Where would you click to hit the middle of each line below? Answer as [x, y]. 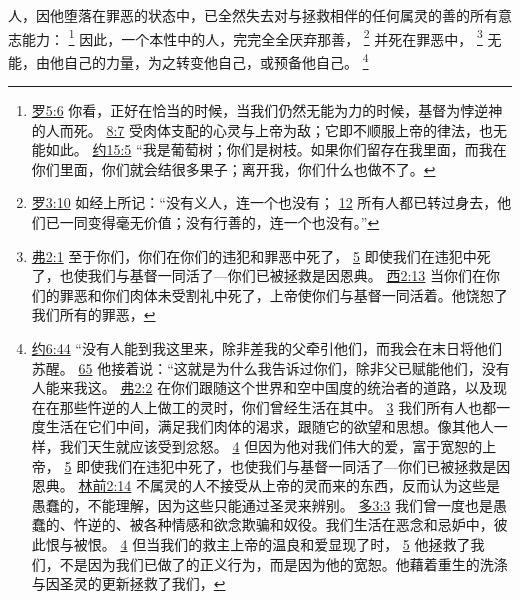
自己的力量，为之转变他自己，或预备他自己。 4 [216, 60]
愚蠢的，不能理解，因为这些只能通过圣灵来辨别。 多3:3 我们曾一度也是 [262, 504]
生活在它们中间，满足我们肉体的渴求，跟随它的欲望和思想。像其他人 [269, 426]
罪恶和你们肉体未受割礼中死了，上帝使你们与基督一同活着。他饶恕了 [283, 294]
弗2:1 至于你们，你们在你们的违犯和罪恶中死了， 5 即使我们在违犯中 [254, 255]
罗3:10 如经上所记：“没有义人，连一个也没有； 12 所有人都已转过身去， [264, 202]
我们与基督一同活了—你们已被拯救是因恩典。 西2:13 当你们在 [287, 275]
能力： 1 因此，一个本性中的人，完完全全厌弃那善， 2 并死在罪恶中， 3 [252, 37]
